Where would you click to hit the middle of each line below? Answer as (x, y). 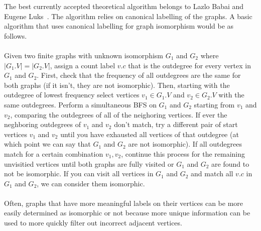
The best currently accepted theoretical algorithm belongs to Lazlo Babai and (124, 6)
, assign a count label (83, 65)
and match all (212, 174)
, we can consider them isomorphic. (91, 183)
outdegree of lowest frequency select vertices (72, 95)
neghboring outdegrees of (43, 124)
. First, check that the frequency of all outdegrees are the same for (139, 75)
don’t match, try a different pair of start (176, 124)
